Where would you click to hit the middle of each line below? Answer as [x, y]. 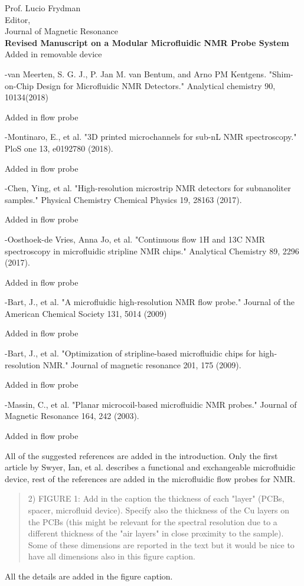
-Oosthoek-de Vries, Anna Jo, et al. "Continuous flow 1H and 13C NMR [135, 239]
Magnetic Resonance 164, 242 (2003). [72, 416]
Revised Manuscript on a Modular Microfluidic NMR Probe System [147, 42]
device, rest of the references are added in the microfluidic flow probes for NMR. [150, 478]
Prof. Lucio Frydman [43, 8]
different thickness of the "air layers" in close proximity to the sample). [156, 533]
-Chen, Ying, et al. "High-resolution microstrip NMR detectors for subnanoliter [148, 188]
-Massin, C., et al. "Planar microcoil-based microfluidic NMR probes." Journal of [151, 404]
